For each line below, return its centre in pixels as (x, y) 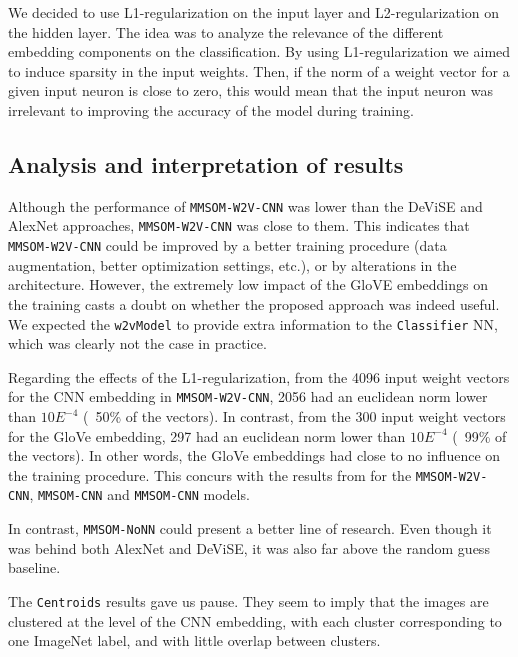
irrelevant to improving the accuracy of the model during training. (211, 109)
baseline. (34, 567)
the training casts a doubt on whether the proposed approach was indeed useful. (254, 303)
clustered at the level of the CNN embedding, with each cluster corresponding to (255, 620)
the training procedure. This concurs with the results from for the (210, 474)
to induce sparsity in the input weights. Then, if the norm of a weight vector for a (259, 70)
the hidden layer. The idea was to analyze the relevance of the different (226, 31)
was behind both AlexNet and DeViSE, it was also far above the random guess (249, 547)
